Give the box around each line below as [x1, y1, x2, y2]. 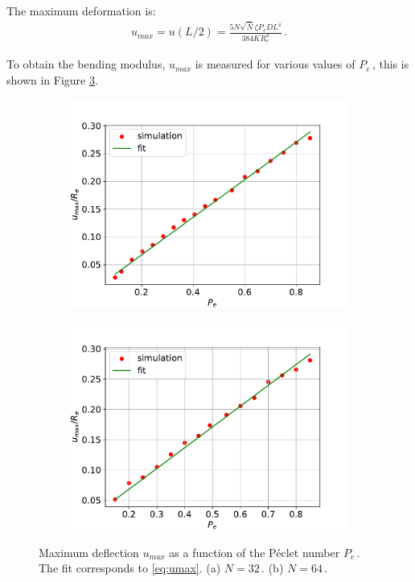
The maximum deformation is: [6, 2, 156, 19]
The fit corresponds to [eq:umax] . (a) [39, 559, 221, 576]
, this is [372, 56, 409, 72]
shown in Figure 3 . [6, 72, 98, 89]
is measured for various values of [195, 56, 355, 72]
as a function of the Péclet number [169, 543, 340, 560]
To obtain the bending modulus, [6, 56, 166, 72]
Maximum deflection [39, 543, 139, 560]
